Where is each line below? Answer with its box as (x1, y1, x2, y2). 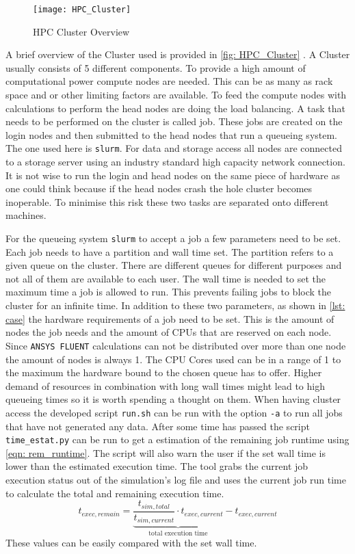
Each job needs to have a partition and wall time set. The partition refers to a (5, 244, 334, 259)
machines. (5, 208, 47, 222)
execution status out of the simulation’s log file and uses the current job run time (5, 472, 346, 486)
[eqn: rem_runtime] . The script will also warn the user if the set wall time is (5, 445, 326, 460)
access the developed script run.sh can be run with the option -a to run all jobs (5, 405, 343, 419)
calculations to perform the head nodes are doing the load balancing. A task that (5, 101, 345, 115)
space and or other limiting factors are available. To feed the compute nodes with (5, 88, 347, 102)
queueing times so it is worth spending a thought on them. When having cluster (5, 392, 341, 406)
